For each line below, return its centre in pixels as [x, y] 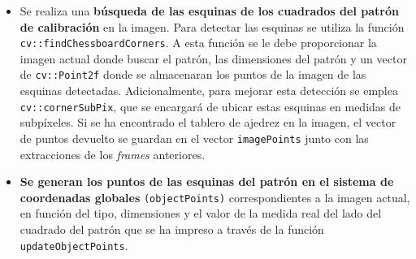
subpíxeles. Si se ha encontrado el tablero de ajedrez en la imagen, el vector [208, 122]
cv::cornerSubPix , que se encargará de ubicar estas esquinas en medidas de [210, 106]
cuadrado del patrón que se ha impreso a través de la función [172, 229]
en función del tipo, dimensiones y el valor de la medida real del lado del [201, 213]
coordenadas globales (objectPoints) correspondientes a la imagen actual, [215, 197]
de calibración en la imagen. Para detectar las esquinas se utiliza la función [212, 26]
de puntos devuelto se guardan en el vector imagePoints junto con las [194, 138]
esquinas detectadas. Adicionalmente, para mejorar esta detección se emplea [209, 91]
